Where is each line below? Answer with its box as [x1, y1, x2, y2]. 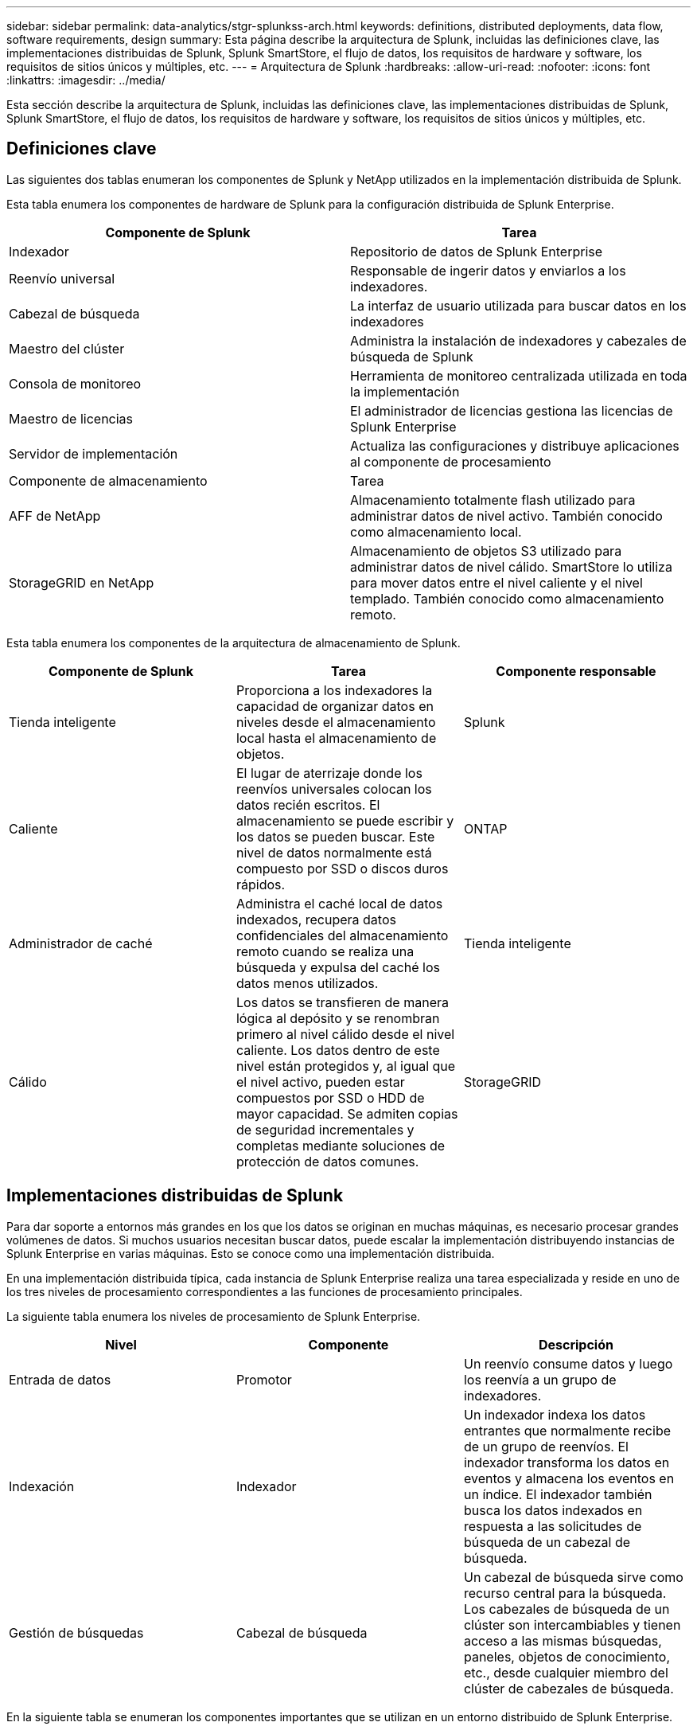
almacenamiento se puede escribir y [236, 812, 454, 829]
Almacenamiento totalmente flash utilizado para [350, 491, 636, 508]
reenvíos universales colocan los [236, 780, 432, 797]
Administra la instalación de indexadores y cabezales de [350, 332, 687, 349]
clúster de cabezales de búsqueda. [463, 1680, 674, 1697]
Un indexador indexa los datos [463, 1406, 646, 1423]
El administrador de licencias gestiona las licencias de [350, 402, 673, 419]
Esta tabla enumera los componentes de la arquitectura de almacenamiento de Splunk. [6, 635, 461, 650]
